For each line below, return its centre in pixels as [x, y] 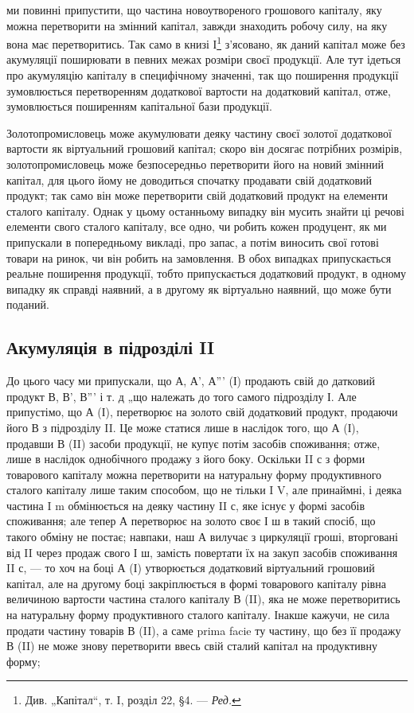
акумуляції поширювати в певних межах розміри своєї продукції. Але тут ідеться [204, 59]
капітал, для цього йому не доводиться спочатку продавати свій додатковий [189, 179]
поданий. [28, 304]
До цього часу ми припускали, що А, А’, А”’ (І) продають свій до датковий [191, 381]
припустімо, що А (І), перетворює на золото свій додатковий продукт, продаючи [202, 412]
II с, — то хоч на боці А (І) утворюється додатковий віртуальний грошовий [191, 568]
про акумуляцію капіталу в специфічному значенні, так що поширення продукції [203, 75]
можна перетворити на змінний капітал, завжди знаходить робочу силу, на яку [197, 25]
